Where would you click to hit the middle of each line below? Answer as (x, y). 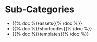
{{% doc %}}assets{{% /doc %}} (47, 23)
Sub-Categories (40, 9)
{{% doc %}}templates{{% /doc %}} (51, 34)
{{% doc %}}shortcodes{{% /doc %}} (52, 28)
